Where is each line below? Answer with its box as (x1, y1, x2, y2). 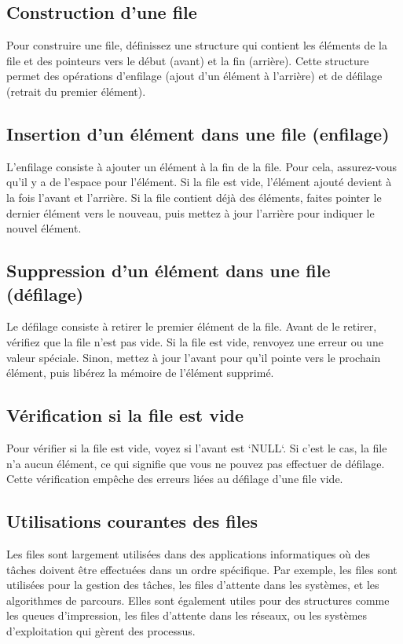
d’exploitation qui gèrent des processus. (6, 622, 196, 639)
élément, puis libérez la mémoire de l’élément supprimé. (6, 364, 274, 381)
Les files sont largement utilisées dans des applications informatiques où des (6, 545, 371, 562)
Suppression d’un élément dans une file (6, 258, 331, 283)
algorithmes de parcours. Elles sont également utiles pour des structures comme (6, 591, 390, 608)
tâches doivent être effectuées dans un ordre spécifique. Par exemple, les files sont (6, 561, 398, 577)
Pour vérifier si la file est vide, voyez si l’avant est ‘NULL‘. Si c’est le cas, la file (6, 439, 387, 456)
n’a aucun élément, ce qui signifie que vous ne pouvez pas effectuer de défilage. (6, 455, 385, 471)
